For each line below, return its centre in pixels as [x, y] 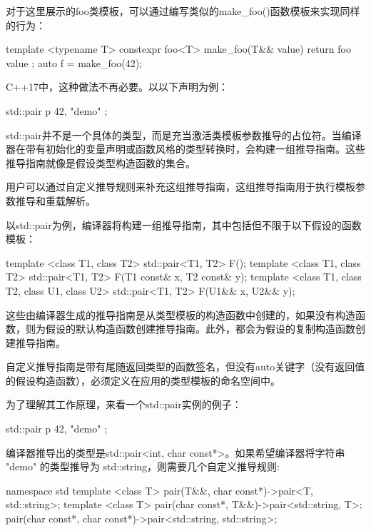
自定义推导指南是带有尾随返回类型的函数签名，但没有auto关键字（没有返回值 [185, 366]
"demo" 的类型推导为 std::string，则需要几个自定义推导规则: [143, 466]
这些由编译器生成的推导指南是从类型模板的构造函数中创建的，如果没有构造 [181, 314]
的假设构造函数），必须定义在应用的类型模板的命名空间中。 [143, 380]
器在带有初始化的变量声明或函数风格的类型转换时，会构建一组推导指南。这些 [185, 149]
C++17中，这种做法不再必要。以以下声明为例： [117, 87]
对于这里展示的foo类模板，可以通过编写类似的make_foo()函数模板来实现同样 [183, 11]
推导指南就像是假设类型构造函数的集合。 [101, 162]
